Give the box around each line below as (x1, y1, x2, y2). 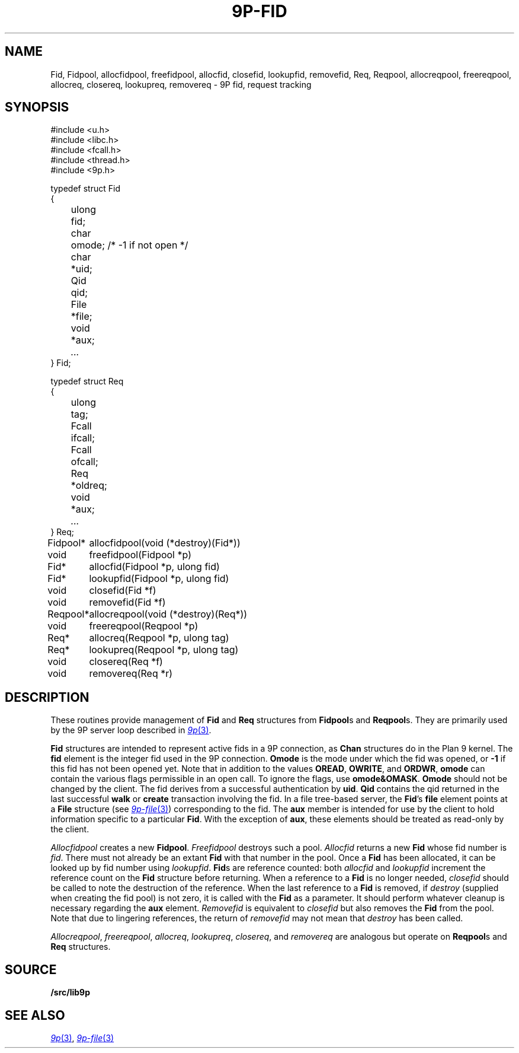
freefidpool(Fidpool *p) (89, 549, 191, 561)
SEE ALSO (5, 1007, 65, 1023)
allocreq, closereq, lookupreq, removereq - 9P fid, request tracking (50, 79, 312, 90)
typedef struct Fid (50, 183, 120, 194)
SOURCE (5, 962, 57, 977)
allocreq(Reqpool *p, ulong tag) (89, 632, 229, 644)
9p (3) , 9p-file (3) (50, 1032, 114, 1043)
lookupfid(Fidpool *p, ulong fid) (89, 572, 229, 585)
